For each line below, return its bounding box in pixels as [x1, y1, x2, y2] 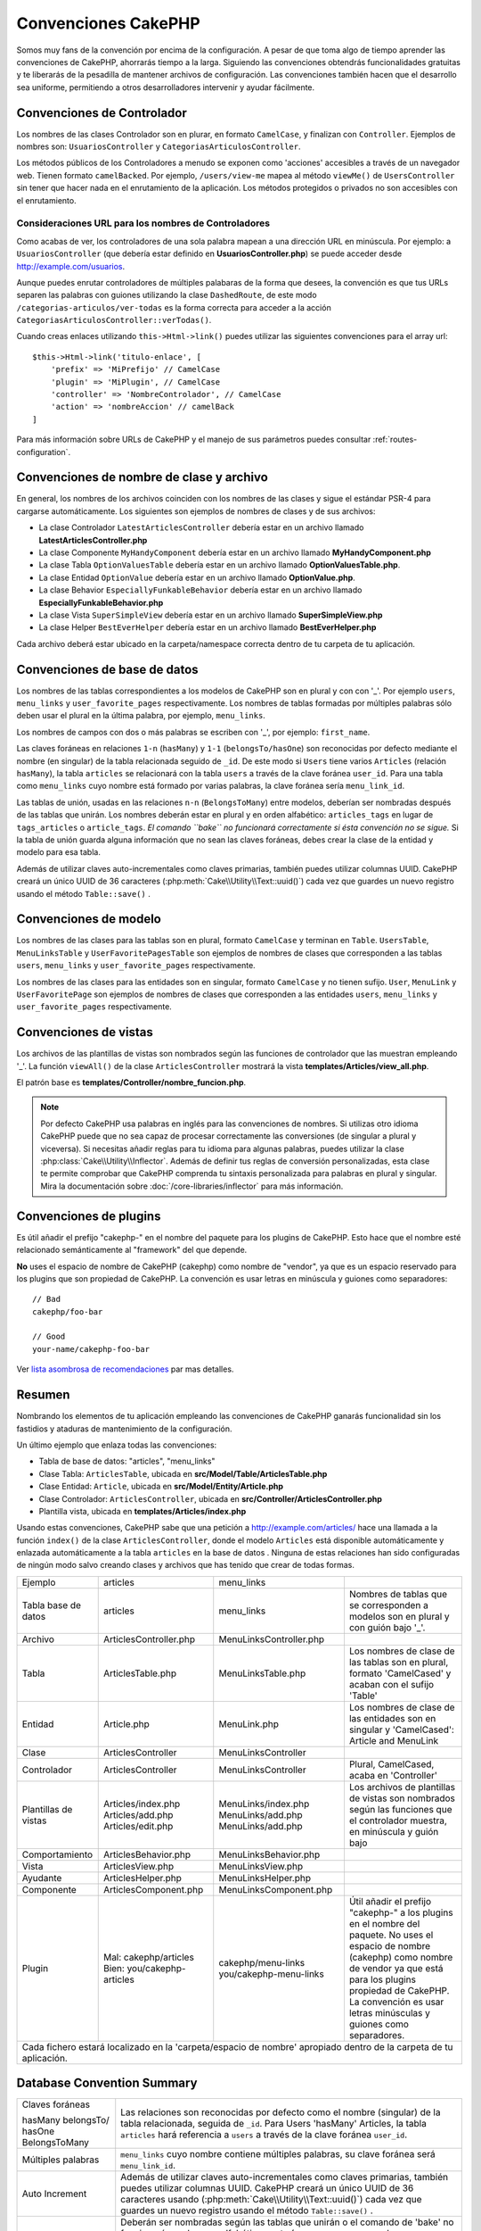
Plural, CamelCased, [348, 1758, 435, 1771]
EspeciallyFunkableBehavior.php [38, 597, 164, 608]
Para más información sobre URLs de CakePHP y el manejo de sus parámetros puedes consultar [16, 434, 371, 445]
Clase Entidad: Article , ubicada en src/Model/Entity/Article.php [38, 1481, 284, 1492]
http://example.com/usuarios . [16, 261, 126, 271]
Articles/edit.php [102, 1820, 174, 1832]
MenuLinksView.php [218, 1860, 304, 1872]
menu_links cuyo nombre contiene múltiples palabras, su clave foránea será [120, 2148, 436, 2161]
